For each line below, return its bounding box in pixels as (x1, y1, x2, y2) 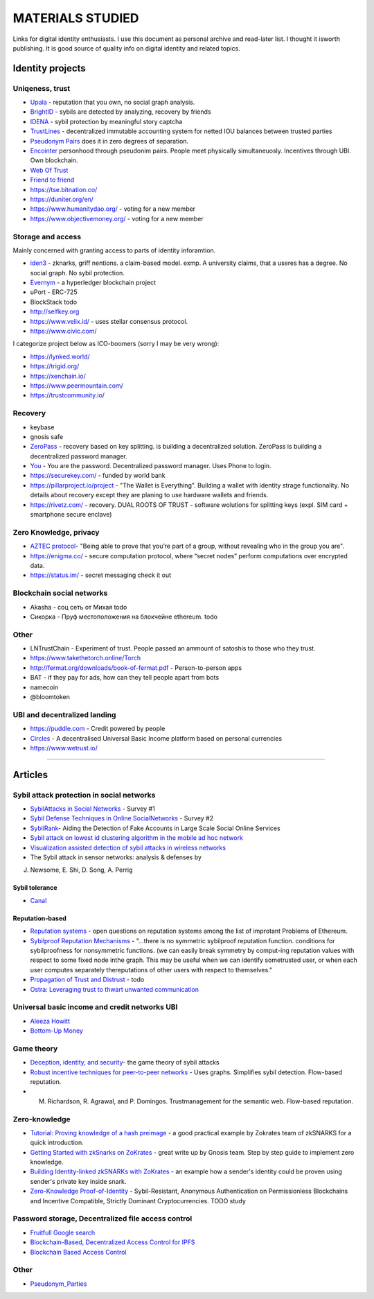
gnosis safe (30, 432, 64, 440)
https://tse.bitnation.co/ (30, 185, 98, 193)
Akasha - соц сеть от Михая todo (30, 603, 127, 611)
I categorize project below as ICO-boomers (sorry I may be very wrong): (12, 340, 220, 348)
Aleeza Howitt (30, 1017, 71, 1025)
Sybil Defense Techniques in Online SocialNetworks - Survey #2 (30, 814, 214, 823)
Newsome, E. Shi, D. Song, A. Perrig (30, 866, 133, 874)
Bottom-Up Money (30, 1026, 83, 1035)
